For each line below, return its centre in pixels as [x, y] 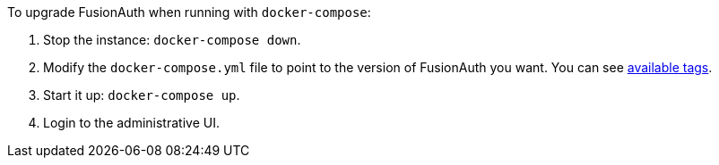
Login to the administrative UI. [131, 123]
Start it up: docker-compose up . [142, 95]
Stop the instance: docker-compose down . [172, 40]
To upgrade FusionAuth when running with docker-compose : [189, 12]
